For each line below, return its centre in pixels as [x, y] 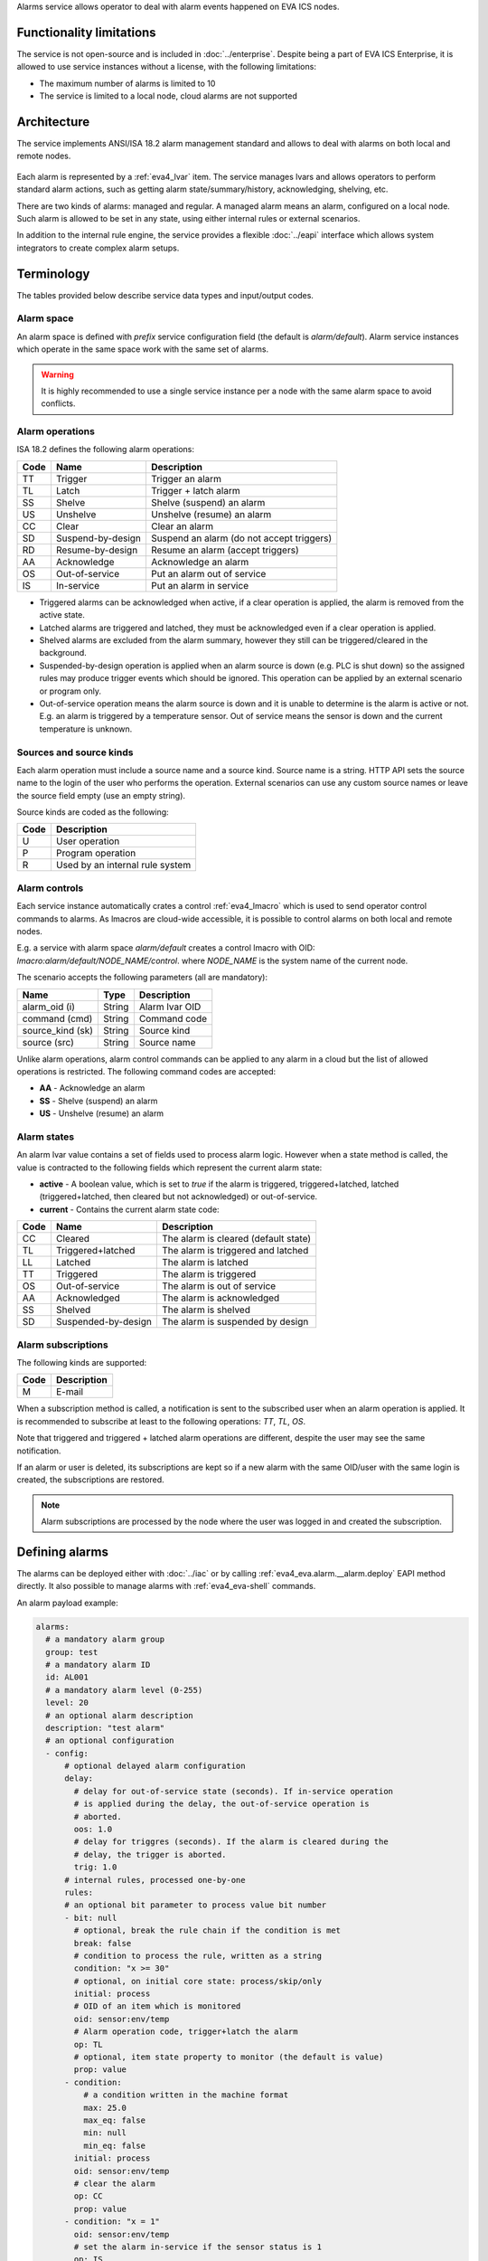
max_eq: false [114, 2120]
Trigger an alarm [186, 478]
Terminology [53, 274]
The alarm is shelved [206, 1310]
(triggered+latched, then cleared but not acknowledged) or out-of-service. [178, 1197]
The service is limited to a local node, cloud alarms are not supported [168, 96]
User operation [88, 841]
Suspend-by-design [99, 538]
